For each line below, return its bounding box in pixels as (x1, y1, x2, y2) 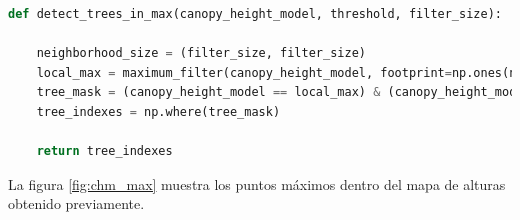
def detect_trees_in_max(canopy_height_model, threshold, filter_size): (8, 7, 502, 21)
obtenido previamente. (8, 193, 145, 214)
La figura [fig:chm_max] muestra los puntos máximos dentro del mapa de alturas (8, 173, 506, 194)
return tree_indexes (36, 144, 173, 159)
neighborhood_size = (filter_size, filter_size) (36, 46, 366, 61)
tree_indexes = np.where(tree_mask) (36, 104, 281, 119)
